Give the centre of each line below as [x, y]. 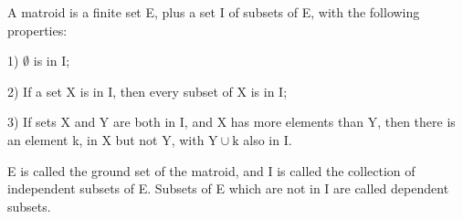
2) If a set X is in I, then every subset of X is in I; [147, 91]
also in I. [268, 139]
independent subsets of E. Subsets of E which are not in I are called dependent [228, 188]
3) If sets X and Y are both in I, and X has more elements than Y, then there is [231, 122]
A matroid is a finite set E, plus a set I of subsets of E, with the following [214, 12]
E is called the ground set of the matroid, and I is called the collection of [211, 170]
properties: [37, 30]
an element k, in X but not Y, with [106, 139]
